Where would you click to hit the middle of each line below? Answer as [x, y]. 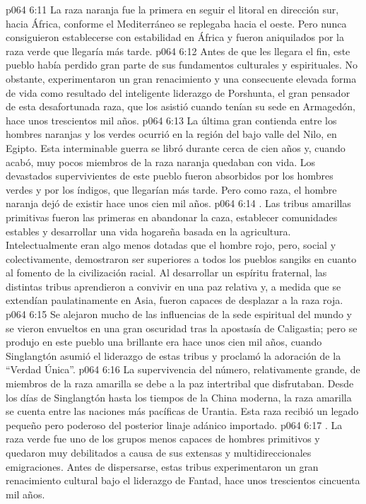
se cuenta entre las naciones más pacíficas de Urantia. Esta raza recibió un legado [182, 411]
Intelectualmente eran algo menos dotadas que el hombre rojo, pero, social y [171, 245]
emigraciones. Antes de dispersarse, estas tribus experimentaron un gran [162, 466]
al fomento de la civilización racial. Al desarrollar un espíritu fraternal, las [166, 272]
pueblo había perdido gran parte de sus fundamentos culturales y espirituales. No [182, 65]
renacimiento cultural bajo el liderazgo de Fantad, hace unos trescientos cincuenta [183, 480]
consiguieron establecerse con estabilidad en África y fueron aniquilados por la [175, 37]
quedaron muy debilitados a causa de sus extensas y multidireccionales [159, 452]
